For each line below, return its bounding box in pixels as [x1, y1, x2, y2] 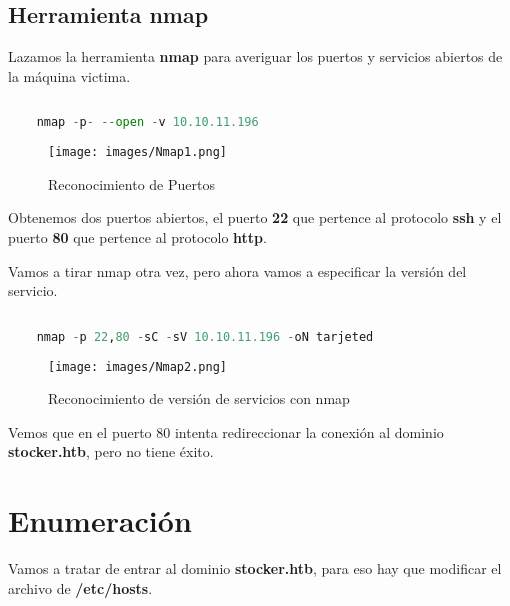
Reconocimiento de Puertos [48, 173, 215, 194]
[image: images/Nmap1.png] [48, 145, 227, 160]
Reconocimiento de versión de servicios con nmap [48, 388, 350, 409]
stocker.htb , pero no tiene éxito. [8, 441, 214, 462]
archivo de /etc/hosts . [8, 577, 153, 598]
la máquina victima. [8, 65, 131, 86]
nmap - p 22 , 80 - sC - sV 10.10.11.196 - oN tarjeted [36, 329, 374, 344]
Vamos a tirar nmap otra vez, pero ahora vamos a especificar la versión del [8, 260, 467, 281]
